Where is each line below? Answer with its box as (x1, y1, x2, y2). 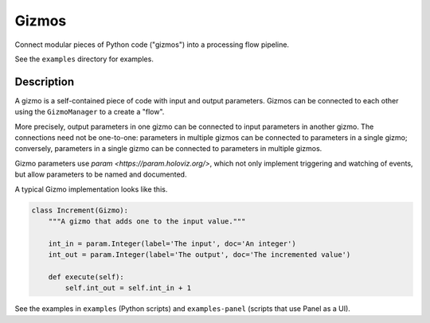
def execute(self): (48, 272, 125, 282)
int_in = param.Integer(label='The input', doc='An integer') (48, 239, 296, 248)
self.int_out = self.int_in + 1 (64, 283, 191, 293)
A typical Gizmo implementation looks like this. (14, 184, 168, 194)
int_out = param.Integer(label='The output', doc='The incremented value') (48, 251, 351, 259)
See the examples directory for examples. (14, 54, 154, 64)
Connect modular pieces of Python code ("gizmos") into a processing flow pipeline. (14, 40, 290, 49)
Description (14, 75, 75, 88)
